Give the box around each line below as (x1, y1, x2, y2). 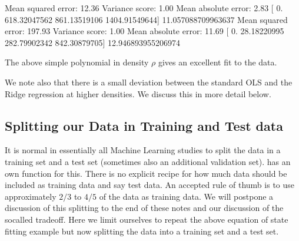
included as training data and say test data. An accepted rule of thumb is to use (5, 179, 295, 191)
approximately (5, 190, 57, 202)
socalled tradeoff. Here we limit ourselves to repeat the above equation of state (5, 213, 288, 225)
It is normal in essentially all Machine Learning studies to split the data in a (5, 144, 281, 156)
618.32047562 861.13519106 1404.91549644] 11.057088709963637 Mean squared (5, 13, 288, 25)
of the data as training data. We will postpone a (99, 190, 274, 202)
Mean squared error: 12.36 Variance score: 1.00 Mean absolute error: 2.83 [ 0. (5, 2, 283, 14)
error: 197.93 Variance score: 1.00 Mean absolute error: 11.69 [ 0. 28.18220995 (5, 25, 284, 37)
